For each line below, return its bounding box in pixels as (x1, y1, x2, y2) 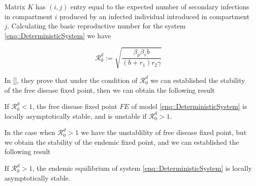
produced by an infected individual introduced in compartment (59, 11, 250, 21)
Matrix (4, 1, 26, 11)
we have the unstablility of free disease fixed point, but (81, 127, 247, 137)
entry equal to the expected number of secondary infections (70, 1, 250, 11)
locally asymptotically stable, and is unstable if (4, 110, 147, 121)
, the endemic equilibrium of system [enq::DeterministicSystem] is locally (32, 163, 252, 173)
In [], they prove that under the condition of (4, 75, 138, 85)
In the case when (4, 127, 56, 137)
